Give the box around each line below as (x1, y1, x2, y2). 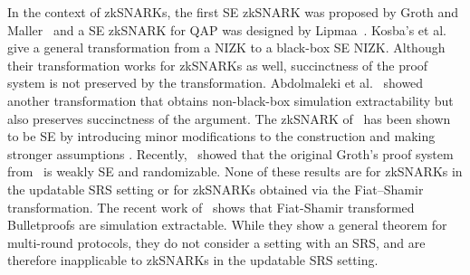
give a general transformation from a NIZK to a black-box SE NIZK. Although (7, 38, 446, 57)
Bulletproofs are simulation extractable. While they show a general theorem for (7, 215, 447, 234)
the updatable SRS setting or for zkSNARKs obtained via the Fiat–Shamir (7, 179, 424, 198)
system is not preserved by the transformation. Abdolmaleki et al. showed (7, 73, 424, 92)
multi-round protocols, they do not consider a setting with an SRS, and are (7, 232, 426, 251)
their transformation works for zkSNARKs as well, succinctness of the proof (7, 55, 428, 74)
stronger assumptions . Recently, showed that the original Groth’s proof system (7, 144, 454, 163)
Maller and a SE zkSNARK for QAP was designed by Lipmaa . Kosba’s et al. (7, 20, 446, 39)
